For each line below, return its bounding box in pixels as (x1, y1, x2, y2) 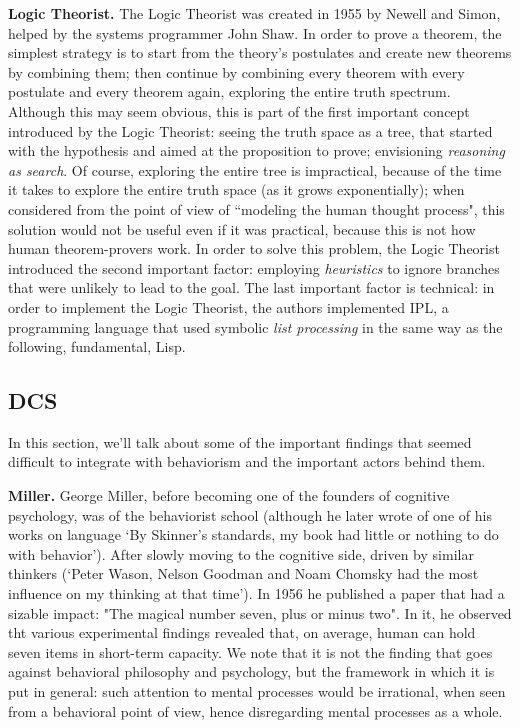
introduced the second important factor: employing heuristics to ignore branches (8, 257, 500, 278)
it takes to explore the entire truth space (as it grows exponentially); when (8, 179, 465, 200)
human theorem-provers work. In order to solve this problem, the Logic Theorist (8, 238, 500, 259)
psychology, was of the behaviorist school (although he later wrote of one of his (8, 504, 492, 525)
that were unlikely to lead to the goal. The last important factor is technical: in (8, 277, 495, 298)
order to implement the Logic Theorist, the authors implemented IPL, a (8, 296, 449, 317)
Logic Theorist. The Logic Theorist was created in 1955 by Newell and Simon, (8, 3, 501, 23)
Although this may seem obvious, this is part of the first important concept (8, 100, 470, 121)
